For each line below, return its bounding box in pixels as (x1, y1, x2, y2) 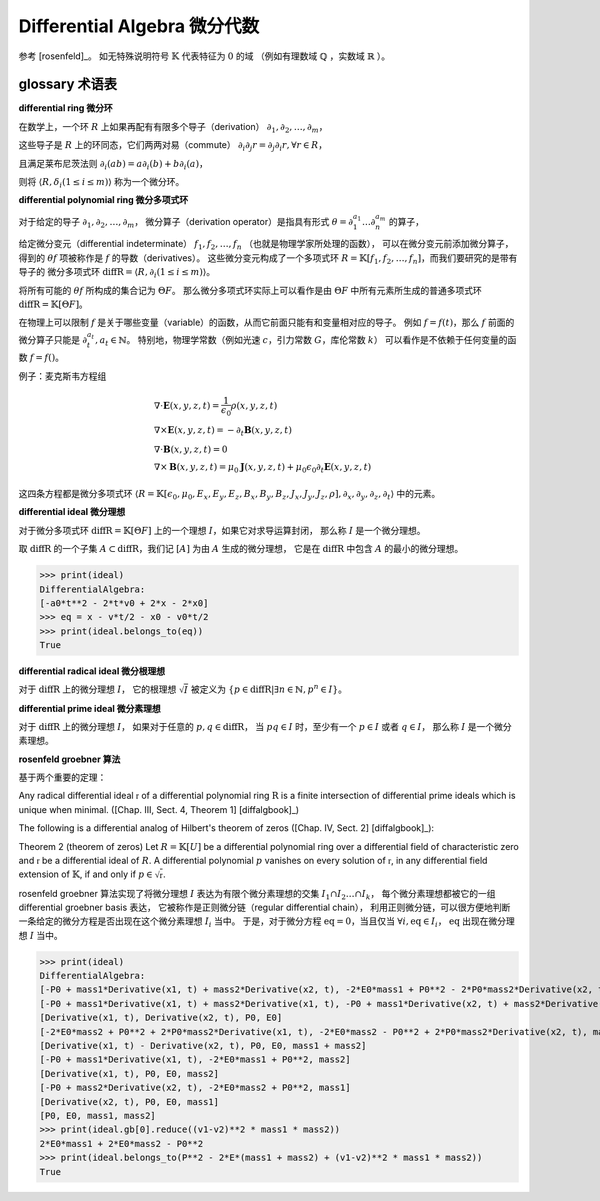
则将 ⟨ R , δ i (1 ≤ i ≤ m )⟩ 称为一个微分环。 (18, 176, 185, 190)
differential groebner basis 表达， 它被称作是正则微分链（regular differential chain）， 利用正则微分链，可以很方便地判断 (18, 901, 511, 913)
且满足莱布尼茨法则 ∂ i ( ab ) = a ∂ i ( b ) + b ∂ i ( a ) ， (18, 157, 209, 172)
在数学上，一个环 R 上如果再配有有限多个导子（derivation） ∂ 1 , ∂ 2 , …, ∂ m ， (18, 120, 328, 135)
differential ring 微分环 (18, 102, 114, 114)
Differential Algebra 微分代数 (18, 15, 260, 37)
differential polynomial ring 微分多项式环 (18, 194, 189, 206)
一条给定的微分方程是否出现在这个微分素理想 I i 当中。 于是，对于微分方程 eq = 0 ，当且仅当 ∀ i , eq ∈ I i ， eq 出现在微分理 (18, 915, 515, 930)
